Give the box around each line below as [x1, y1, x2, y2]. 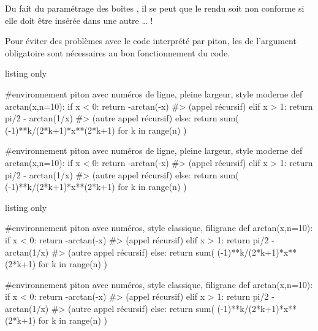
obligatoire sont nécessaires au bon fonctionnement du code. [5, 46, 230, 59]
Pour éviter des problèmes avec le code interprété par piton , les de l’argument [5, 34, 297, 47]
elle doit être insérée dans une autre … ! [5, 13, 153, 26]
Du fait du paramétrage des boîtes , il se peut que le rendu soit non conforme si [5, 2, 305, 14]
